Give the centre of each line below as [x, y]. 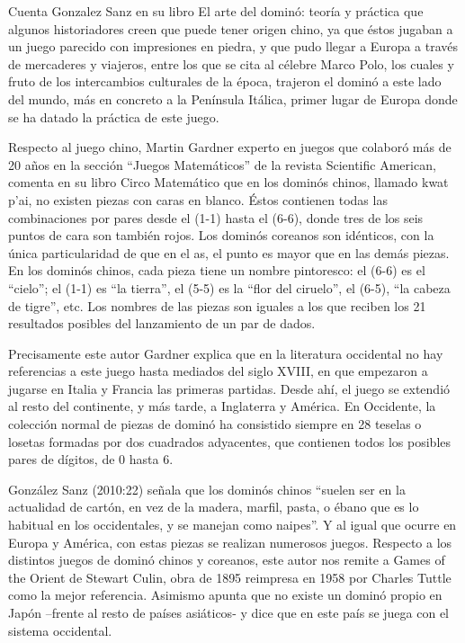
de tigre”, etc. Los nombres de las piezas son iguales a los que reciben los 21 [217, 305]
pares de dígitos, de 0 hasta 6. [91, 459]
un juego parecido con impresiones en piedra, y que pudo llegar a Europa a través [233, 46]
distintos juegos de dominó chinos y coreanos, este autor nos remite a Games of [227, 560]
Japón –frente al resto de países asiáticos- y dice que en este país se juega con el [229, 612]
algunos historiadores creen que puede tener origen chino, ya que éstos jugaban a [231, 28]
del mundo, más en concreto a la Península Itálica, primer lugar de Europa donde [233, 98]
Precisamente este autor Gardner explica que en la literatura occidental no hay [226, 353]
